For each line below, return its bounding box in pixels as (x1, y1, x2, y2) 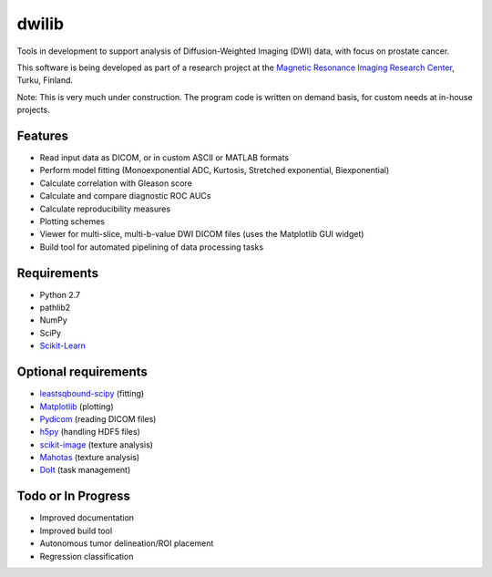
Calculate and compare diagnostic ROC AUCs (39, 191, 211, 201)
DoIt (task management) (39, 465, 131, 476)
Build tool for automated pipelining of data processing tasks (39, 242, 264, 252)
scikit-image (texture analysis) (39, 438, 154, 450)
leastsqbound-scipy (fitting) (39, 388, 145, 399)
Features (16, 128, 68, 143)
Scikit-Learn (39, 340, 87, 351)
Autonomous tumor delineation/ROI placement (39, 538, 214, 549)
